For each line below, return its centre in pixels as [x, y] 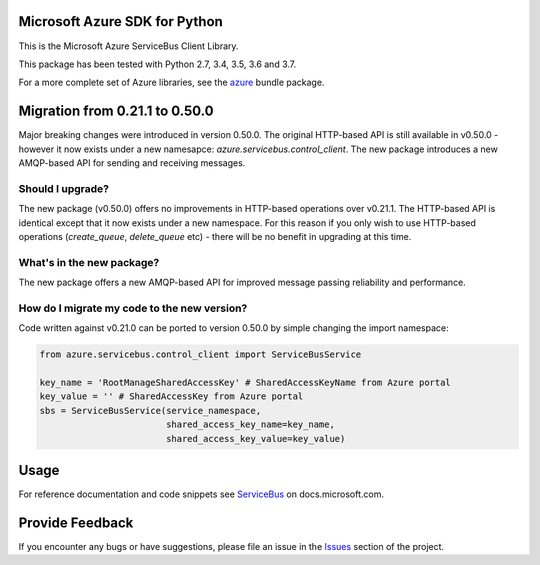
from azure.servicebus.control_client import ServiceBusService [200, 354]
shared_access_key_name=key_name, [250, 424]
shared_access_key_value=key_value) [255, 438]
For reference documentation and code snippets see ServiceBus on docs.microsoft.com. [201, 494]
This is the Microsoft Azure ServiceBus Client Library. [128, 46]
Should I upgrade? [64, 188]
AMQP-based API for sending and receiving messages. [132, 162]
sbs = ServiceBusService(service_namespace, [150, 410]
